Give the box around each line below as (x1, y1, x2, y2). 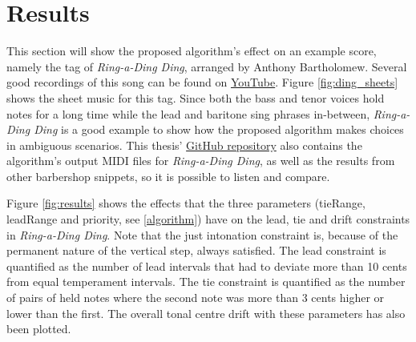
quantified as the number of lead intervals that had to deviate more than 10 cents (6, 257, 407, 274)
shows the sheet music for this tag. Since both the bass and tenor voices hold (6, 89, 385, 106)
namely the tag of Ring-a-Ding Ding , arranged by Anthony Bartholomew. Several (6, 58, 407, 74)
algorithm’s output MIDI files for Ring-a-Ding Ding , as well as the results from (6, 152, 395, 169)
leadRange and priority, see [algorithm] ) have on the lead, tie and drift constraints (6, 211, 410, 227)
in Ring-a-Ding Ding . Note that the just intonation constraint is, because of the (6, 226, 398, 243)
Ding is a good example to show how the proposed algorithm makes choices (34, 121, 404, 138)
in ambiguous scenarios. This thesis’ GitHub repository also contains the (6, 136, 362, 153)
